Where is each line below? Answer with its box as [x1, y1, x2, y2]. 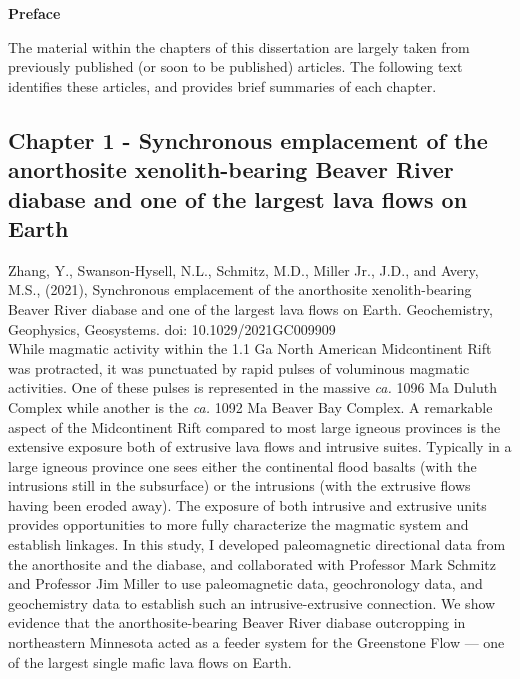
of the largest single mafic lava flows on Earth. [8, 651, 292, 672]
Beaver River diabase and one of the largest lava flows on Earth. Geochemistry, [8, 298, 493, 319]
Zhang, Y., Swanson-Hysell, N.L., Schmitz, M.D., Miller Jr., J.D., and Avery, [8, 259, 479, 280]
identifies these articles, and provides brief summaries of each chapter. [8, 75, 437, 96]
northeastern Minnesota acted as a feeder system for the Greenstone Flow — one [8, 632, 505, 653]
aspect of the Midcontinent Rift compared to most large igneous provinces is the [8, 416, 501, 437]
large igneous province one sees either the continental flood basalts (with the [8, 455, 477, 476]
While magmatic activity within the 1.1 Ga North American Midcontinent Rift [8, 338, 492, 359]
